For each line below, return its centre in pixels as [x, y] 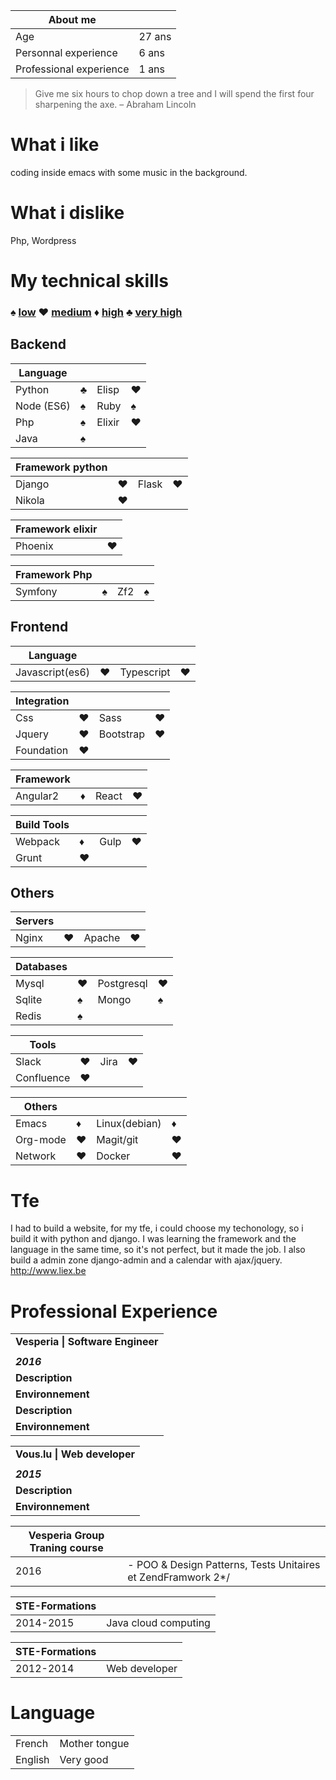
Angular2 [37, 796]
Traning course [66, 1548]
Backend [38, 344]
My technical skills [90, 281]
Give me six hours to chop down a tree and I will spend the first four [174, 93]
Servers [35, 921]
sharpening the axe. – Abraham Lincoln [115, 104]
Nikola [30, 500]
